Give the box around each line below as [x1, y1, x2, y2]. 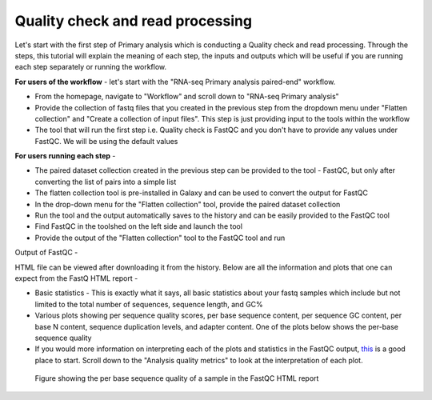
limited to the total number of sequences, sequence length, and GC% [34, 299, 263, 309]
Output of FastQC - [14, 248, 78, 258]
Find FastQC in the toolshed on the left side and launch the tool [34, 222, 243, 231]
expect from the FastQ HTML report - [14, 273, 138, 283]
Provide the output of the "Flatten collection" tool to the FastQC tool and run [34, 233, 286, 242]
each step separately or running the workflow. [14, 62, 167, 72]
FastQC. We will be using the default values [34, 136, 178, 146]
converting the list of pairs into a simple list [34, 177, 177, 186]
